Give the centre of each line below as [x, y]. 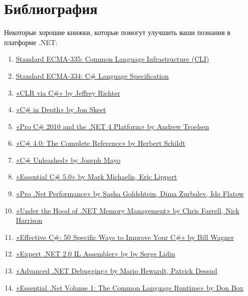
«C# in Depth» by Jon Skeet [61, 109]
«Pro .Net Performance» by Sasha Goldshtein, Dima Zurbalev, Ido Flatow [130, 194]
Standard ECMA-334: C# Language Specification [92, 75]
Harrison [29, 220]
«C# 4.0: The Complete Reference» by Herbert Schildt [100, 143]
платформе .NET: [31, 42]
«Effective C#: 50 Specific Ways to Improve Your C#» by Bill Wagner [125, 237]
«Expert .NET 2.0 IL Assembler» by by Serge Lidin [95, 254]
